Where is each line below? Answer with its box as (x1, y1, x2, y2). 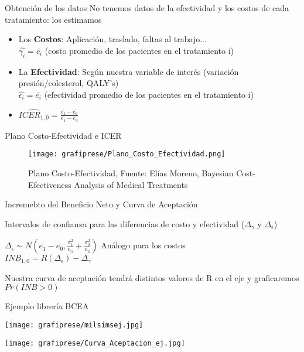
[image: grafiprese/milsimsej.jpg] (5, 320, 144, 329)
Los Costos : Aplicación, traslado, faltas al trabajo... (18, 33, 207, 45)
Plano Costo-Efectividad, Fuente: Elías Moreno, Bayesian (28, 167, 234, 179)
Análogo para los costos (101, 239, 186, 251)
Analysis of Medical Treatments (74, 178, 188, 190)
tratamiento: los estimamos (5, 13, 102, 25)
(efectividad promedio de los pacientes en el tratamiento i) (44, 88, 254, 100)
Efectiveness (28, 178, 71, 190)
